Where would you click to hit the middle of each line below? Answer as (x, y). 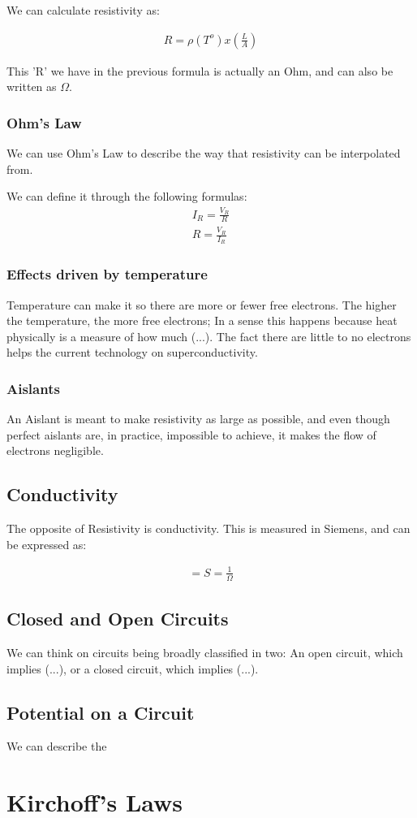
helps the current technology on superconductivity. (132, 352)
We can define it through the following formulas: (127, 196)
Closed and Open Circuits (118, 619)
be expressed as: (47, 544)
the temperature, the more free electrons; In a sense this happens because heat (202, 320)
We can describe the (57, 746)
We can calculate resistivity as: (83, 10)
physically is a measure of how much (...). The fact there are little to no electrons (209, 336)
